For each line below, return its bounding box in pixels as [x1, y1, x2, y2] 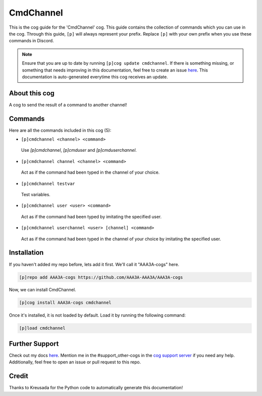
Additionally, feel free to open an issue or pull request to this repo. [9, 359, 141, 365]
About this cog [9, 89, 55, 97]
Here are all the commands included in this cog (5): [9, 127, 112, 133]
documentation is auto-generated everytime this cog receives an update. [22, 73, 168, 80]
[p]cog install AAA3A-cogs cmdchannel [19, 300, 112, 306]
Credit [9, 372, 29, 380]
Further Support [9, 340, 59, 348]
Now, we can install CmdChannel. [9, 287, 76, 293]
